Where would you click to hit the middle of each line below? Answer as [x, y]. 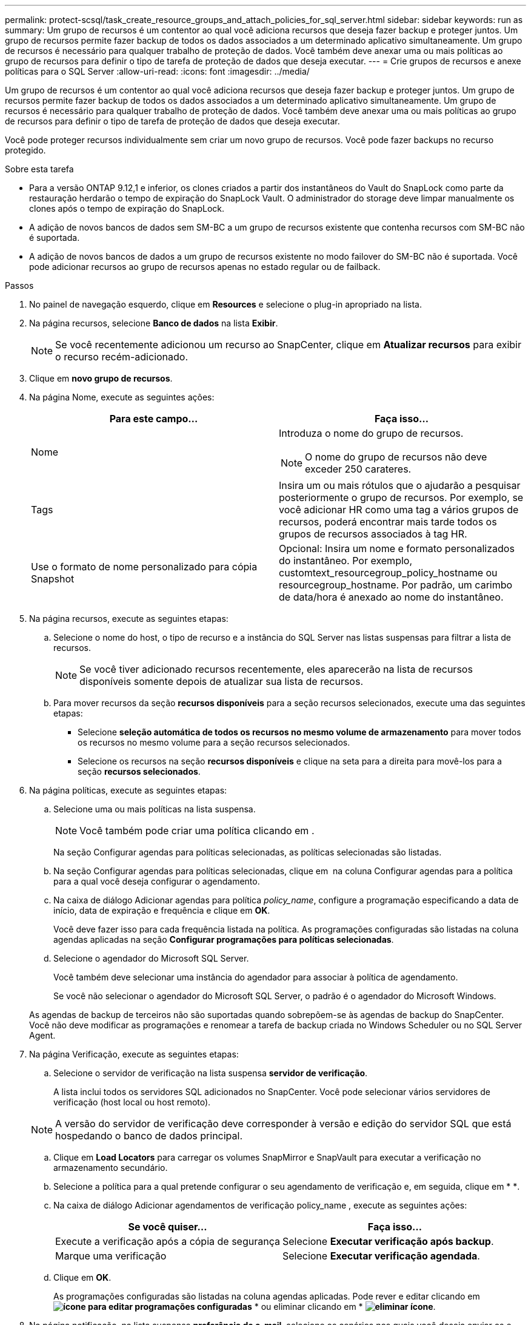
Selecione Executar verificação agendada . [381, 1256]
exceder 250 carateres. [358, 469]
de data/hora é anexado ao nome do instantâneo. [391, 597]
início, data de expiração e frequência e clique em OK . [162, 910]
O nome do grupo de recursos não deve [396, 457]
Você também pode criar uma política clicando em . [197, 831]
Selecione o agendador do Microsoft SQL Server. [151, 958]
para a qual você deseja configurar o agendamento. [157, 881]
